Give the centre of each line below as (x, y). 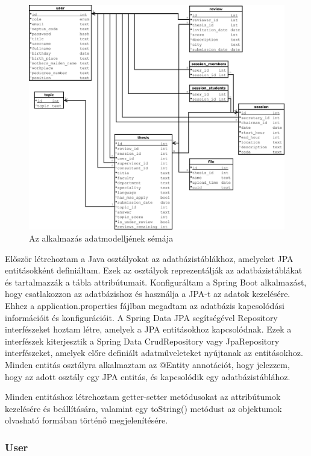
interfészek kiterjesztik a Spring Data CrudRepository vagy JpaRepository (142, 341)
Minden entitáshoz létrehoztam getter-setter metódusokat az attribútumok (143, 397)
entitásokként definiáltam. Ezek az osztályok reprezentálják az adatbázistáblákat (154, 270)
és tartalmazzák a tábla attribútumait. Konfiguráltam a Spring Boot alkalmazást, (156, 282)
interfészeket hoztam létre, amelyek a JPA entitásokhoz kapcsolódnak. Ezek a (148, 329)
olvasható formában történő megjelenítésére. (86, 420)
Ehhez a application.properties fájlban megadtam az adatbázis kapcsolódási (145, 306)
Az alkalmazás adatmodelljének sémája (101, 238)
